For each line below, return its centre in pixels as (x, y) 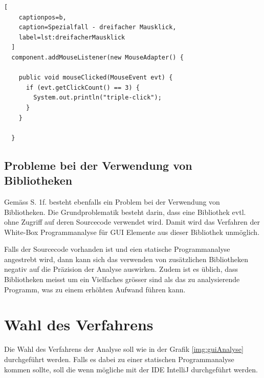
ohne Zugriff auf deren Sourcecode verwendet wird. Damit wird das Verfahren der (132, 222)
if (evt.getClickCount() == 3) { (83, 87)
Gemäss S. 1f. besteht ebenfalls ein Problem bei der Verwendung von (112, 201)
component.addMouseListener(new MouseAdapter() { (97, 57)
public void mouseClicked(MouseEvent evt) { (96, 78)
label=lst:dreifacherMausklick (72, 37)
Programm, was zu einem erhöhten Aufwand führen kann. (95, 289)
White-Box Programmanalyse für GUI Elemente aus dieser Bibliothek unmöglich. (132, 232)
